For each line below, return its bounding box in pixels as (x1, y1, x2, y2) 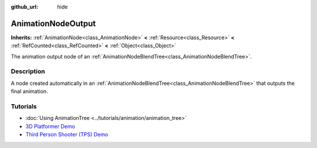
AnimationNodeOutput (11, 18, 96, 29)
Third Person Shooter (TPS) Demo (25, 131, 109, 138)
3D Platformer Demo (25, 123, 76, 130)
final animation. (11, 88, 48, 95)
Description (11, 67, 45, 75)
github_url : (11, 4, 38, 10)
